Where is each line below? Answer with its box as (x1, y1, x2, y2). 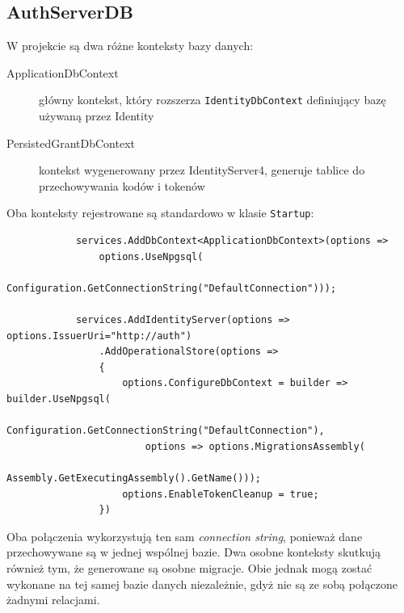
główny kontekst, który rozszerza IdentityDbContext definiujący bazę (39, 91, 386, 108)
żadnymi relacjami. (6, 591, 100, 608)
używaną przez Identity (39, 107, 154, 124)
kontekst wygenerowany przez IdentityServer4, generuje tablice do (39, 162, 365, 178)
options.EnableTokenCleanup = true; (122, 488, 319, 500)
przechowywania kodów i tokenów (39, 177, 205, 194)
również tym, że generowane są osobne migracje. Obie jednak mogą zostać (6, 559, 372, 576)
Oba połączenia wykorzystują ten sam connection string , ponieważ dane (6, 527, 363, 544)
